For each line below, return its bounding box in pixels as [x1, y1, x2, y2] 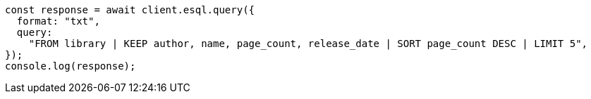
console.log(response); [5, 60, 136, 72]
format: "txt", [16, 15, 100, 27]
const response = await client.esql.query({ [5, 4, 255, 15]
